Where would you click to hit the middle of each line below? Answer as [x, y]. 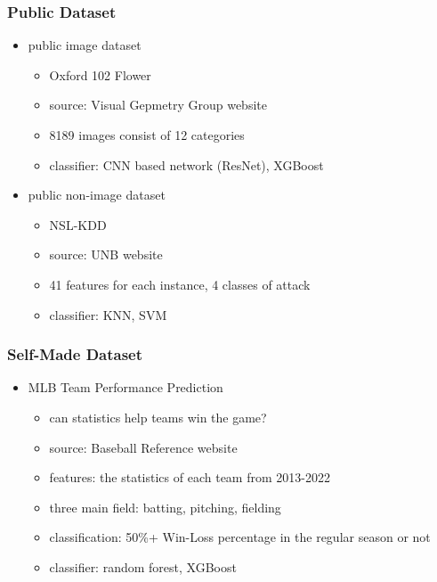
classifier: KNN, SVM [108, 314]
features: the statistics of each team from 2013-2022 [190, 477]
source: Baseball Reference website [143, 447]
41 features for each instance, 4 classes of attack [180, 284]
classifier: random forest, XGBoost [143, 566]
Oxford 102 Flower [100, 74]
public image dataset [85, 45]
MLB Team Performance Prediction [125, 387]
